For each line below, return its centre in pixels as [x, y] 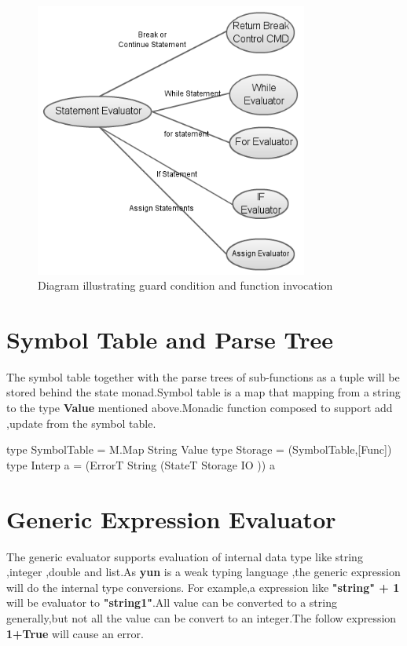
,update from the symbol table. [81, 423]
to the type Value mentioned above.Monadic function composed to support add [200, 408]
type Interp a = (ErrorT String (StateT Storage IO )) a [141, 464]
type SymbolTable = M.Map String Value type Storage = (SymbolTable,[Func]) [199, 449]
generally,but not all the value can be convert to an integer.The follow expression [202, 617]
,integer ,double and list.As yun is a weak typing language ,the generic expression [203, 572]
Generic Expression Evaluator [171, 518]
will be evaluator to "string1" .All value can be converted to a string [172, 602]
